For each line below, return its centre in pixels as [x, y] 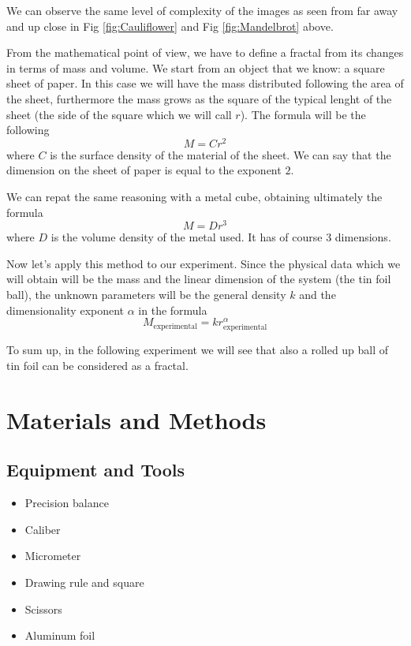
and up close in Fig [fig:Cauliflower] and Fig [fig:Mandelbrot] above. [170, 26]
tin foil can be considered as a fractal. [97, 366]
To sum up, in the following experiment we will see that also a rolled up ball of [198, 350]
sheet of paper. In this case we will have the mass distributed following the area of [205, 83]
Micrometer [53, 556]
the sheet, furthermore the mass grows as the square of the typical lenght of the [199, 98]
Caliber [43, 529]
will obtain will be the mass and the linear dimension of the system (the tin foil [199, 279]
